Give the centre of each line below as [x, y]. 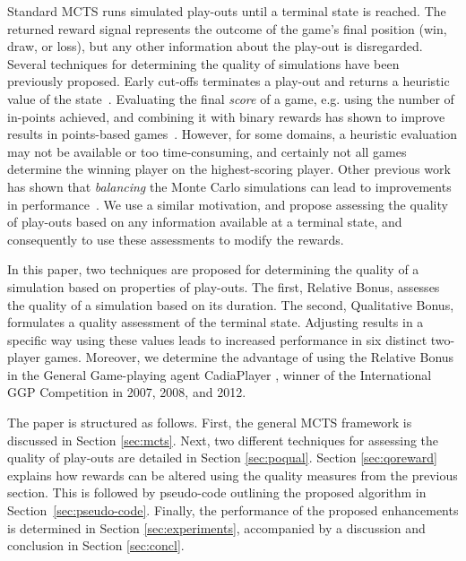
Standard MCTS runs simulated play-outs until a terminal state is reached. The [227, 11]
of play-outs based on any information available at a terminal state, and [205, 222]
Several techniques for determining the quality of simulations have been [203, 63]
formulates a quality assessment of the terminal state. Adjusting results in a [216, 322]
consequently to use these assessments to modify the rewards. [176, 239]
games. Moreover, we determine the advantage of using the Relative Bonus [249, 357]
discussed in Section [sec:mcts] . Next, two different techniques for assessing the [223, 440]
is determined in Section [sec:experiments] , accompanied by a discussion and [216, 527]
